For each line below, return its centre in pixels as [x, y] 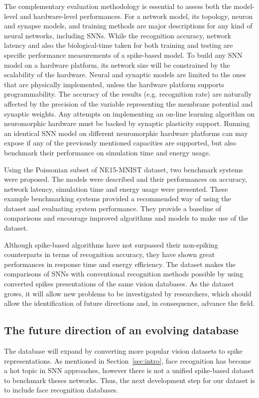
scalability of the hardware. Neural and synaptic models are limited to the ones [125, 74]
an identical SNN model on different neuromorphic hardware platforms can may [126, 133]
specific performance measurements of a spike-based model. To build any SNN [123, 55]
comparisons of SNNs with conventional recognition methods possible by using [124, 274]
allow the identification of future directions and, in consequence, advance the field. [129, 303]
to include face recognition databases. [61, 390]
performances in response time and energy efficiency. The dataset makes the [120, 264]
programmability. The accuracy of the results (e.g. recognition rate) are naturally [128, 94]
